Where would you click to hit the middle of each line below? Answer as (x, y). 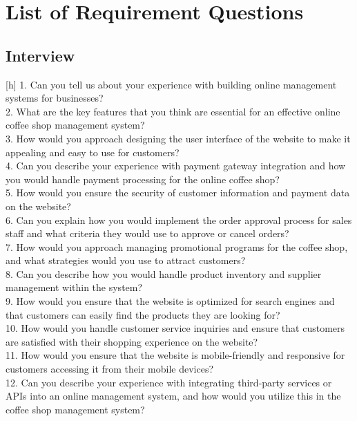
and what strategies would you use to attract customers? (126, 260)
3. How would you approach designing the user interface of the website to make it (178, 138)
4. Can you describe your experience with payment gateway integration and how (176, 166)
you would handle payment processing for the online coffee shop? (143, 179)
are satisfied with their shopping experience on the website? (132, 341)
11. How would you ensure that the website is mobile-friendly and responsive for (175, 355)
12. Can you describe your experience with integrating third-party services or (169, 382)
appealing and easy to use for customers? (93, 152)
